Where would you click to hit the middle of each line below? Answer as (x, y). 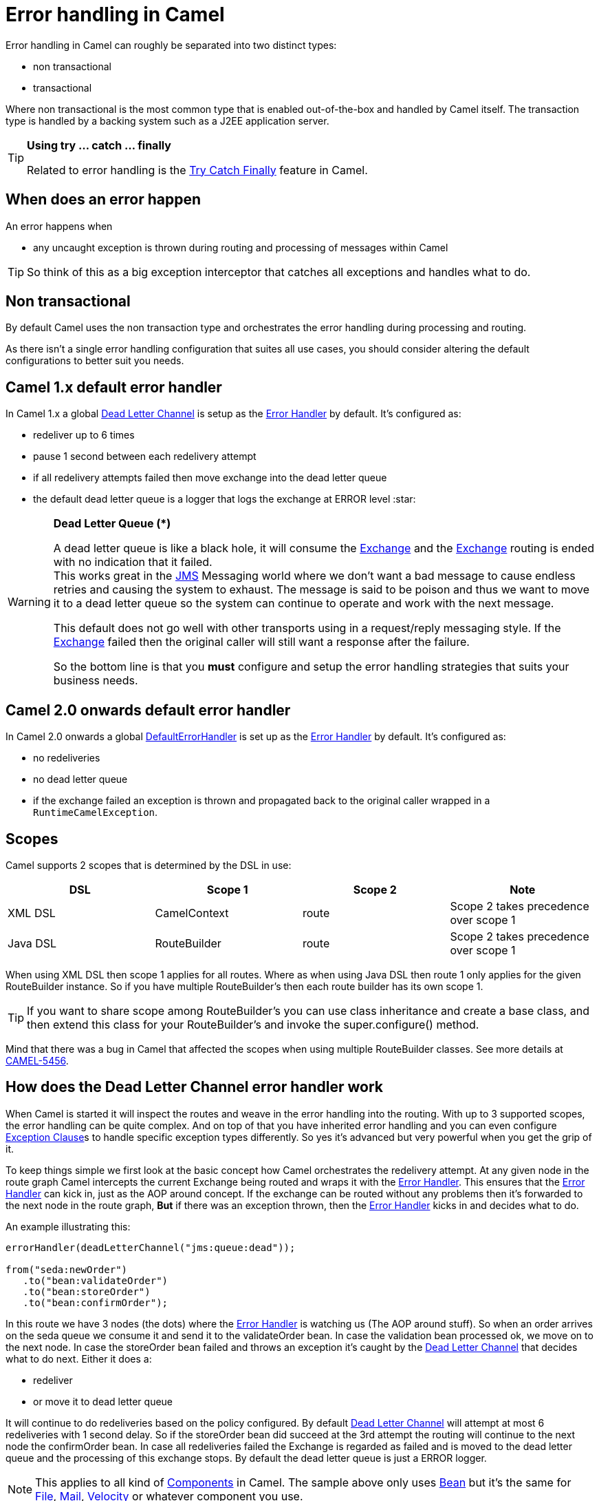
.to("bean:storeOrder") (87, 1291)
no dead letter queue (80, 779)
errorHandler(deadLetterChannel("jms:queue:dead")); (151, 1247)
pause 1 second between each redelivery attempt (145, 456)
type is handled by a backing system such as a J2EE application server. (167, 120)
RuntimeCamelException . (96, 812)
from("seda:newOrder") (67, 1269)
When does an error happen (104, 200)
